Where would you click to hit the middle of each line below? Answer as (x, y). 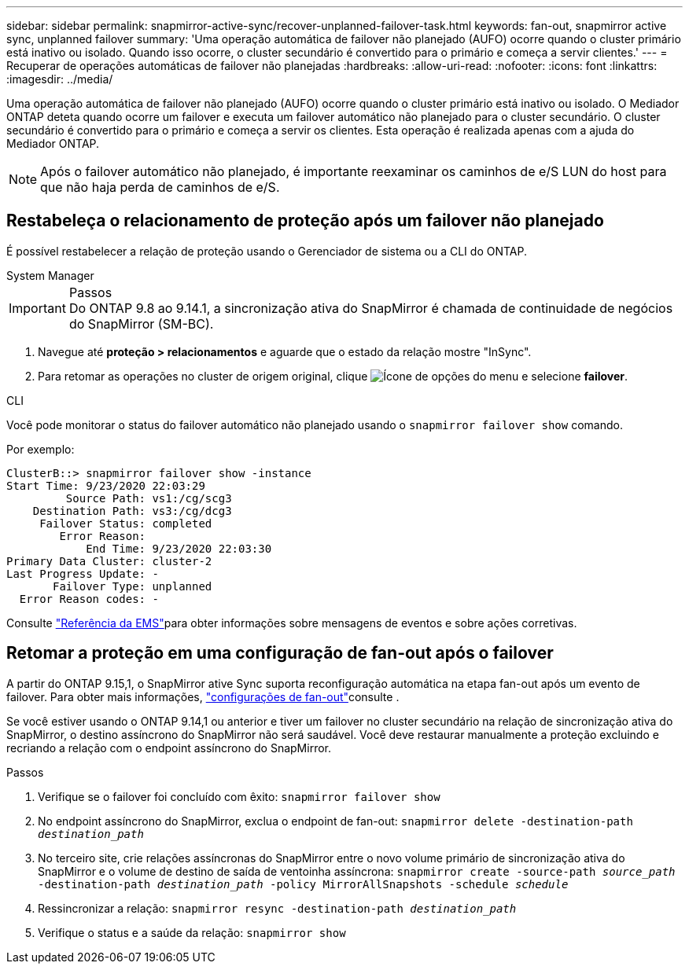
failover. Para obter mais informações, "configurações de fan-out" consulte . (203, 696)
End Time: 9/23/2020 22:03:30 (179, 548)
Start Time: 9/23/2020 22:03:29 (106, 485)
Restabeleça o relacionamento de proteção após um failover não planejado (305, 221)
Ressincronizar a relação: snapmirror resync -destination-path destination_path (277, 908)
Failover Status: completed (126, 523)
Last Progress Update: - (83, 573)
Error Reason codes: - (89, 599)
